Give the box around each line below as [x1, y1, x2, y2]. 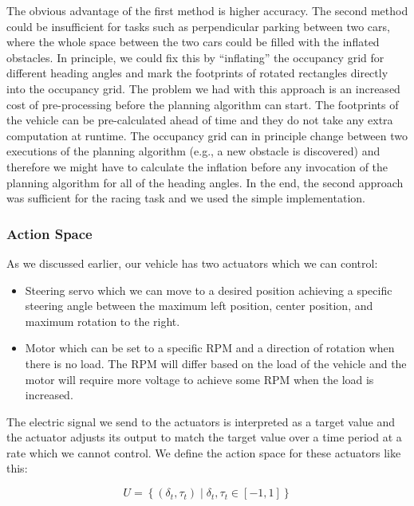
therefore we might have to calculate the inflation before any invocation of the [6, 158, 388, 175]
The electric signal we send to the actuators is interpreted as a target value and [6, 413, 396, 430]
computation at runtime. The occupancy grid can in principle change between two [6, 127, 408, 143]
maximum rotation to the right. [25, 312, 180, 329]
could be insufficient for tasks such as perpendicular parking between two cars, [6, 18, 390, 34]
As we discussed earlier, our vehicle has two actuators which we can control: [6, 254, 378, 271]
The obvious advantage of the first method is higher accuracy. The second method [6, 2, 408, 18]
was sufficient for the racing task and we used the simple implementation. [6, 190, 365, 206]
